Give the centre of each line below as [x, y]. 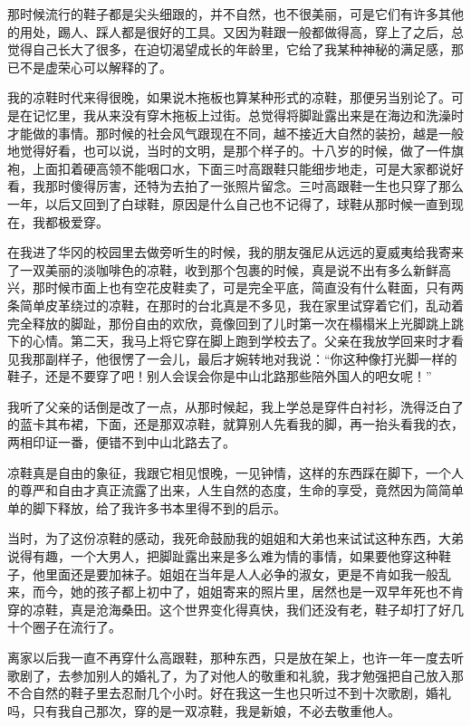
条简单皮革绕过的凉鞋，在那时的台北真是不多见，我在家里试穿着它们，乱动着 [235, 305]
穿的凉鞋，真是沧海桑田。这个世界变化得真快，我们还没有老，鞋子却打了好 [229, 609]
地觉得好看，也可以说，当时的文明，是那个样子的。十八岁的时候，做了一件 [229, 151]
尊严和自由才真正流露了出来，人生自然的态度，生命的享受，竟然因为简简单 [241, 490]
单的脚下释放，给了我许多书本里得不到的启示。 [147, 507]
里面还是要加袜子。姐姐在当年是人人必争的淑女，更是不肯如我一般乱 [248, 573]
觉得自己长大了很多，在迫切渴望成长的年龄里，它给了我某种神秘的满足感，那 [235, 49]
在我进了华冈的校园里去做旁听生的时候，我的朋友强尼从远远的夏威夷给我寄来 [235, 252]
